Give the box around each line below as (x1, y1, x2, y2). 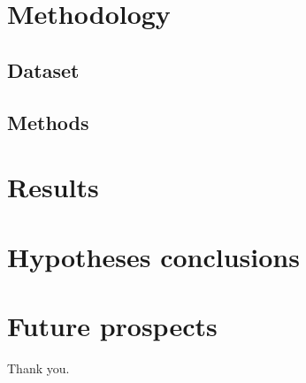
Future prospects (7, 307, 218, 343)
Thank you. (7, 358, 70, 377)
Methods (7, 108, 89, 135)
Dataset (7, 56, 80, 83)
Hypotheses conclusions (7, 238, 300, 274)
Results (7, 169, 99, 205)
